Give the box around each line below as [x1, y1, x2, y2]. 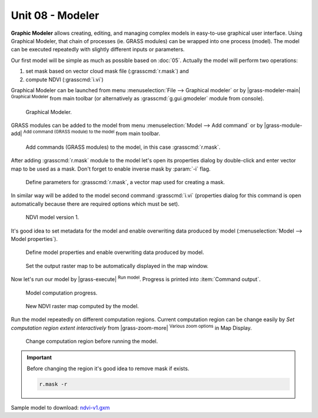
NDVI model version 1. [25, 214, 79, 221]
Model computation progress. [25, 289, 98, 296]
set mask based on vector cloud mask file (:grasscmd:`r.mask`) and [25, 68, 189, 75]
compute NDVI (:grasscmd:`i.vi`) [25, 76, 104, 83]
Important [26, 354, 52, 361]
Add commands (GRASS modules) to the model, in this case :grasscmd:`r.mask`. [25, 143, 221, 151]
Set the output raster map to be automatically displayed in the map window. [25, 262, 209, 269]
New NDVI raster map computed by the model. [25, 302, 139, 309]
